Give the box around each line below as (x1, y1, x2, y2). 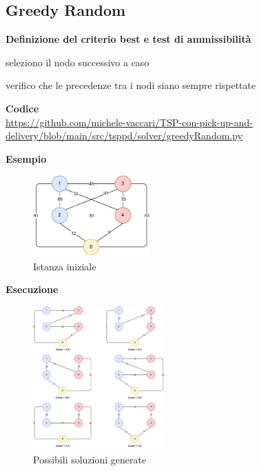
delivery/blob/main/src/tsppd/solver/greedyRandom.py (6, 128, 243, 143)
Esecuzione (6, 282, 59, 297)
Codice (6, 101, 39, 115)
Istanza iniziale (33, 259, 96, 273)
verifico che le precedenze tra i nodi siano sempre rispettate (6, 78, 256, 92)
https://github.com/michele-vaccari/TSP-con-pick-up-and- (6, 114, 253, 129)
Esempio (6, 151, 47, 166)
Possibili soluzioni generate (33, 452, 147, 466)
